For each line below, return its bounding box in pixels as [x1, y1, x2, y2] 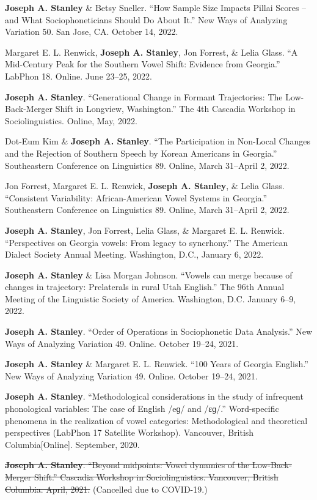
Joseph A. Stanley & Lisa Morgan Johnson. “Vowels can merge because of [5, 268, 293, 281]
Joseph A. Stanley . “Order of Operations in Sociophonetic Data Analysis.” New [5, 325, 313, 338]
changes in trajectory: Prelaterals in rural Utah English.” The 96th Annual [5, 280, 285, 293]
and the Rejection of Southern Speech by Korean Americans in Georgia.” [5, 146, 277, 159]
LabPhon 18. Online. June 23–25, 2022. [5, 69, 152, 82]
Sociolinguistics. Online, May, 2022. [5, 114, 137, 127]
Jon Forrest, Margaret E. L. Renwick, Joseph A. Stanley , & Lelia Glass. [5, 179, 285, 192]
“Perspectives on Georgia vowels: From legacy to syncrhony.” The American [5, 236, 288, 248]
